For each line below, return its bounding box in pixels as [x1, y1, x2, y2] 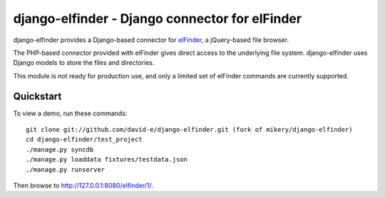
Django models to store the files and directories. [13, 58, 155, 67]
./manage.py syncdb [26, 145, 94, 153]
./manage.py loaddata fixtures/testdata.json [26, 155, 188, 164]
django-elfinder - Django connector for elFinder [13, 11, 302, 26]
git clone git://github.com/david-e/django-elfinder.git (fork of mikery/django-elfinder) [26, 125, 353, 134]
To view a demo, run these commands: [13, 109, 128, 118]
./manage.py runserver [26, 165, 106, 174]
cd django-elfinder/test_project [26, 135, 143, 144]
